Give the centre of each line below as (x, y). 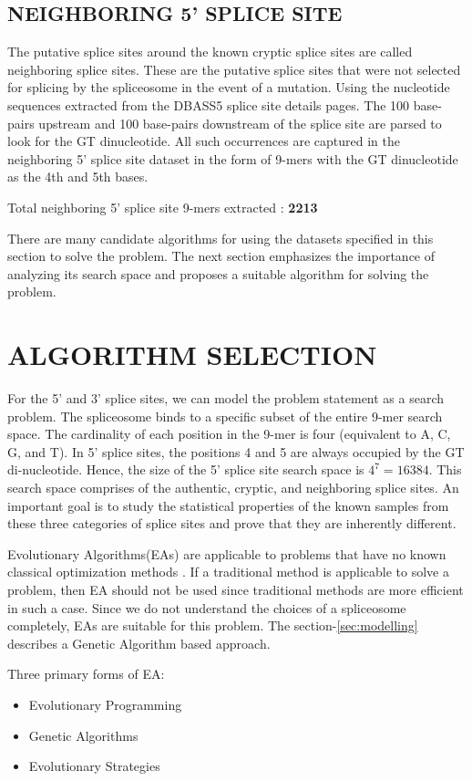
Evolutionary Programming (105, 704)
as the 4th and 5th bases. (78, 177)
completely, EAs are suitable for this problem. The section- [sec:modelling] (213, 625)
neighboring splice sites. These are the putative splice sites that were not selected (234, 69)
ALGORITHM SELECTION (192, 354)
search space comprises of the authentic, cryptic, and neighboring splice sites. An (233, 488)
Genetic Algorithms (83, 735)
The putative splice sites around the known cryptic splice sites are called (210, 52)
